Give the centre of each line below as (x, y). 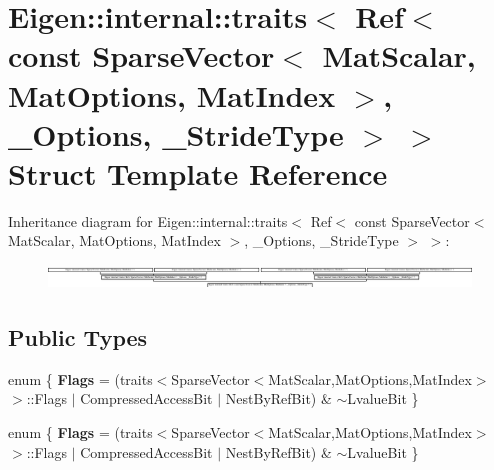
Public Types (78, 336)
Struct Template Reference (198, 172)
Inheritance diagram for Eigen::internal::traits (148, 220)
